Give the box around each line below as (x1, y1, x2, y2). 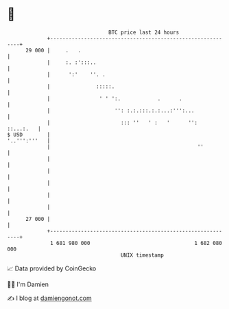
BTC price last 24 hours (108, 29, 180, 36)
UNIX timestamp (120, 251, 165, 259)
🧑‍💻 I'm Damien (7, 280, 49, 288)
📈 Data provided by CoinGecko (7, 264, 97, 273)
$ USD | (7, 131, 51, 138)
